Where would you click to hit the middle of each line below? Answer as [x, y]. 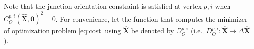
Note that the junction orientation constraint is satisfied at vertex [103, 6]
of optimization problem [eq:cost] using [63, 31]
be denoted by [152, 31]
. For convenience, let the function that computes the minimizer [152, 18]
